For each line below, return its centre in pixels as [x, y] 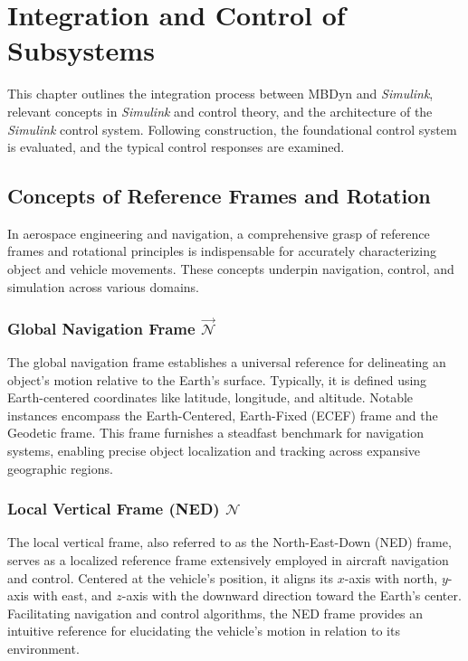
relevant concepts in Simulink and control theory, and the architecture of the [220, 111]
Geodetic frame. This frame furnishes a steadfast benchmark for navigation [215, 433]
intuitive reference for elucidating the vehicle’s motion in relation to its [204, 631]
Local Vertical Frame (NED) [114, 509]
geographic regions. [60, 468]
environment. [43, 649]
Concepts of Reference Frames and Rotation [219, 196]
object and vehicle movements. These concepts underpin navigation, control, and [231, 269]
